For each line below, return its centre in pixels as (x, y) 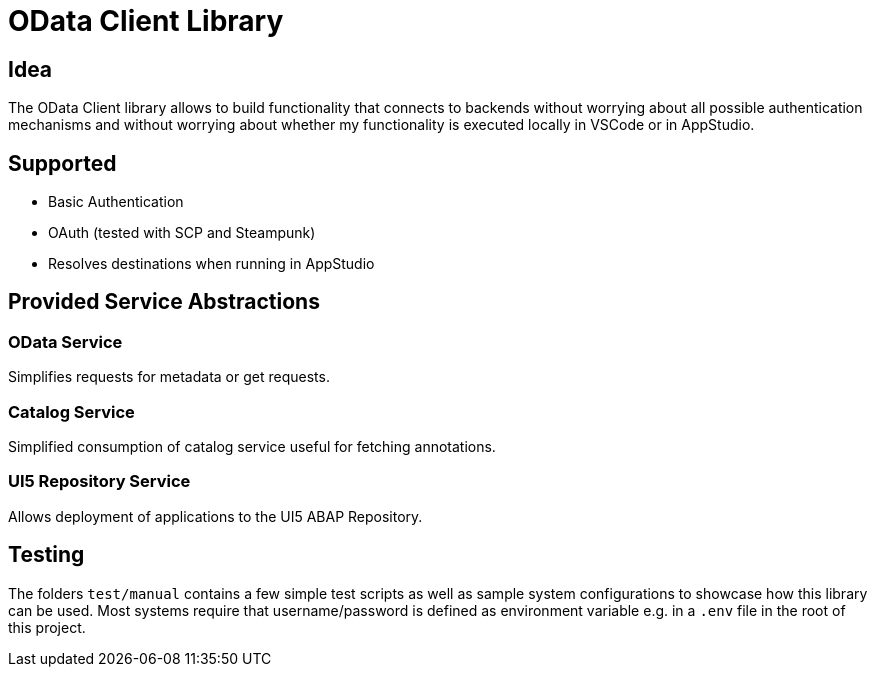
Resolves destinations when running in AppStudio (211, 264)
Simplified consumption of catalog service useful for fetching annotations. (252, 446)
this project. (47, 627)
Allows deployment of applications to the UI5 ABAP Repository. (215, 516)
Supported (62, 163)
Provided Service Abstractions (164, 302)
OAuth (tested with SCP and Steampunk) (182, 233)
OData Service (65, 341)
